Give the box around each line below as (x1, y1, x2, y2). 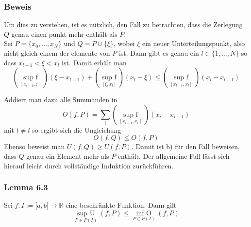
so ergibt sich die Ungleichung (32, 124, 121, 135)
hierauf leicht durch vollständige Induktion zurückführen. (4, 160, 174, 170)
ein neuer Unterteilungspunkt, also (142, 38, 245, 48)
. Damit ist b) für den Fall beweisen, (131, 141, 240, 151)
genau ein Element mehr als (26, 151, 109, 161)
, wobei (113, 38, 135, 48)
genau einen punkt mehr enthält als (11, 29, 117, 39)
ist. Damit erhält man (62, 57, 127, 67)
